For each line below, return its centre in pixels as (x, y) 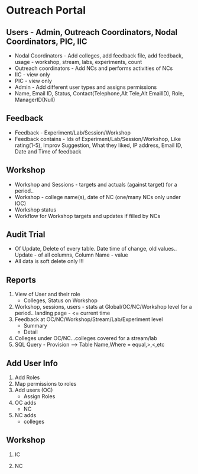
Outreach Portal (46, 10)
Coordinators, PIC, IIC (47, 41)
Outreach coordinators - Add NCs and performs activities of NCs (94, 68)
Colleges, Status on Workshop (60, 300)
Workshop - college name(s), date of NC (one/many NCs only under (98, 197)
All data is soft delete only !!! (49, 261)
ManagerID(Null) (35, 100)
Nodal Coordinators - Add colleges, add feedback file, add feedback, (99, 56)
